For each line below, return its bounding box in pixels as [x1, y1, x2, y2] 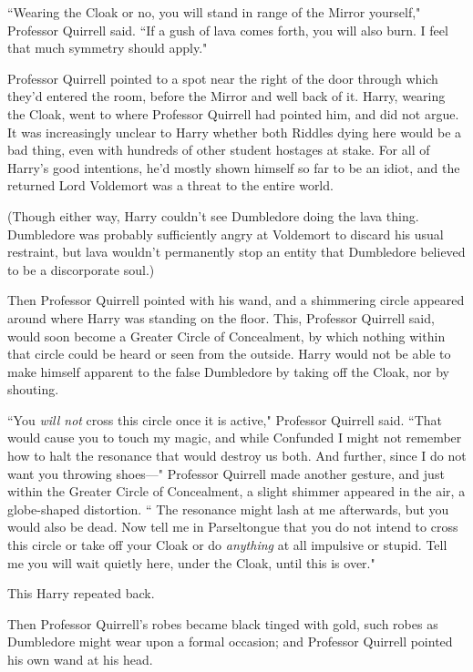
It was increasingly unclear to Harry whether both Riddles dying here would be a [7, 122, 462, 141]
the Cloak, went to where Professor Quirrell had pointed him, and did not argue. [7, 104, 459, 123]
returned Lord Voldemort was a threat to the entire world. [7, 176, 334, 195]
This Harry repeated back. [7, 584, 155, 603]
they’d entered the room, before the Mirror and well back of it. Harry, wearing [7, 87, 446, 106]
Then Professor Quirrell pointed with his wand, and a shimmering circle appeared [7, 290, 465, 310]
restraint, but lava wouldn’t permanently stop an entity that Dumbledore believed [7, 242, 466, 261]
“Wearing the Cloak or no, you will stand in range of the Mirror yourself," [7, 3, 421, 21]
